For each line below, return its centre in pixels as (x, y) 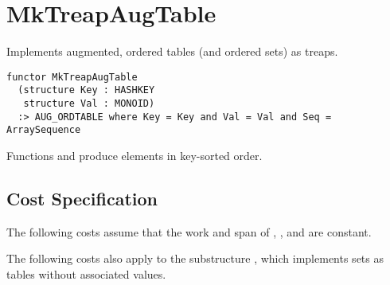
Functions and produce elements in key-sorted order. (135, 155)
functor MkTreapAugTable (72, 77)
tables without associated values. (86, 273)
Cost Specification (82, 198)
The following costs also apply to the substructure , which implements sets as (195, 258)
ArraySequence (44, 130)
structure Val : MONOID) (89, 104)
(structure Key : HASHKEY (86, 90)
